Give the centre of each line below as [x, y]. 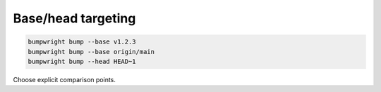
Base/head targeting [74, 18]
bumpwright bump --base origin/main [91, 52]
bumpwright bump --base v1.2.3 [82, 42]
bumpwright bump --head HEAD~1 [82, 61]
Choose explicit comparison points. [65, 79]
